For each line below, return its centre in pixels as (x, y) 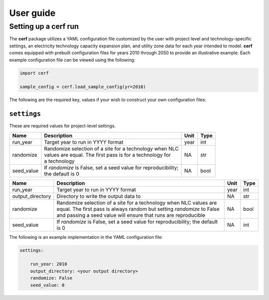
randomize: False (51, 278)
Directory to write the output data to (99, 196)
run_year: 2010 (49, 264)
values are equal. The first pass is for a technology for (108, 155)
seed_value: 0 (47, 285)
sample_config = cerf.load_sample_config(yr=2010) (83, 87)
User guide (32, 13)
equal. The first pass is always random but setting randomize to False (138, 209)
